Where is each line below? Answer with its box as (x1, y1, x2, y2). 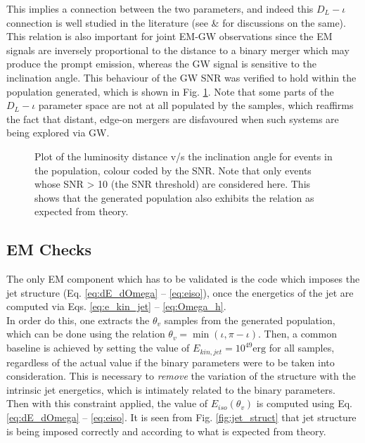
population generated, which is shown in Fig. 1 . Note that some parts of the (6, 84, 334, 98)
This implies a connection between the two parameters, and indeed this (6, 1, 314, 15)
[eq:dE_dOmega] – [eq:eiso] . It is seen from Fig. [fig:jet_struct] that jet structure (6, 409, 357, 424)
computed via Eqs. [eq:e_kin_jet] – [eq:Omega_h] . (6, 299, 226, 314)
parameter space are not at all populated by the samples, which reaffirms (38, 98, 354, 113)
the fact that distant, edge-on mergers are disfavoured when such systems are (6, 111, 339, 126)
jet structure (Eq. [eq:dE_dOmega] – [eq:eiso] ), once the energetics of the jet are (6, 285, 354, 300)
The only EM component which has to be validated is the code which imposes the (6, 271, 360, 286)
